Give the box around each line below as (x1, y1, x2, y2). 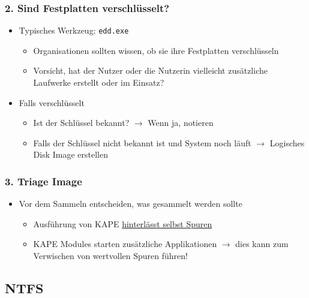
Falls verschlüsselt (19, 96, 85, 109)
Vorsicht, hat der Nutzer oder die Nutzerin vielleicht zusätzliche (33, 64, 268, 77)
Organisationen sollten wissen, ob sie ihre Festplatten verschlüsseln (33, 44, 279, 56)
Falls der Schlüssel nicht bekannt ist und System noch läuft (33, 136, 251, 149)
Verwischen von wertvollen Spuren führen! (33, 249, 188, 262)
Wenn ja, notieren (148, 116, 214, 129)
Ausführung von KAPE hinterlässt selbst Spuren (33, 217, 212, 230)
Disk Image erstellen (33, 148, 109, 161)
